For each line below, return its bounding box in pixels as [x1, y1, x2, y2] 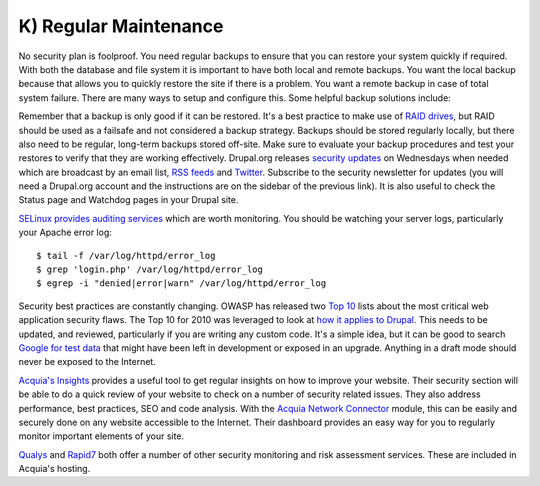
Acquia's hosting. [18, 463, 91, 475]
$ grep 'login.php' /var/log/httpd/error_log [36, 264, 264, 275]
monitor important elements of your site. [18, 430, 185, 442]
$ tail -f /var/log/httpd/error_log [36, 250, 216, 261]
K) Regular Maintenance [18, 15, 224, 37]
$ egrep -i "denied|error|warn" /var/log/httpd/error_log [36, 278, 327, 289]
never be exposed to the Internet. [18, 356, 157, 368]
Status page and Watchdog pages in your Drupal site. [18, 194, 239, 206]
